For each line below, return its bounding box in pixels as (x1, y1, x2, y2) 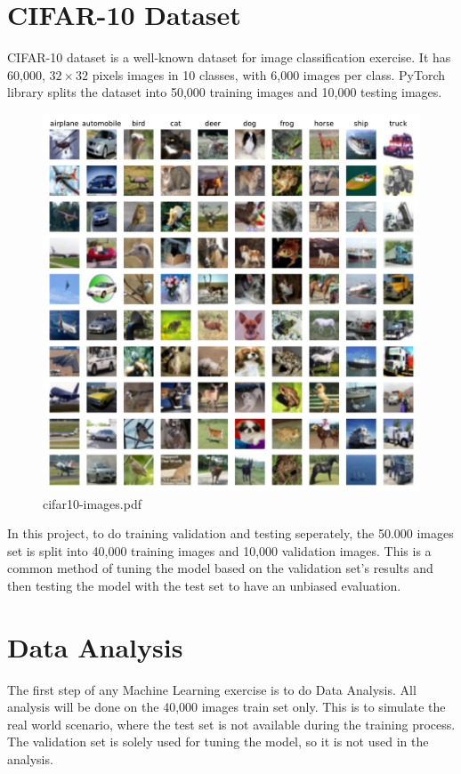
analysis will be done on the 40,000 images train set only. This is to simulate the (7, 697, 446, 716)
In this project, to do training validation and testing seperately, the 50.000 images (7, 524, 454, 543)
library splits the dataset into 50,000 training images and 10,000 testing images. (7, 83, 442, 101)
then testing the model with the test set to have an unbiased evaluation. (7, 576, 401, 594)
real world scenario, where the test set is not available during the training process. (7, 714, 456, 733)
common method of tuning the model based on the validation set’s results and (7, 559, 433, 577)
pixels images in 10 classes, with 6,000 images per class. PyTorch (92, 65, 446, 84)
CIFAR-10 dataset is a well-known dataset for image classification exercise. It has (7, 48, 451, 67)
